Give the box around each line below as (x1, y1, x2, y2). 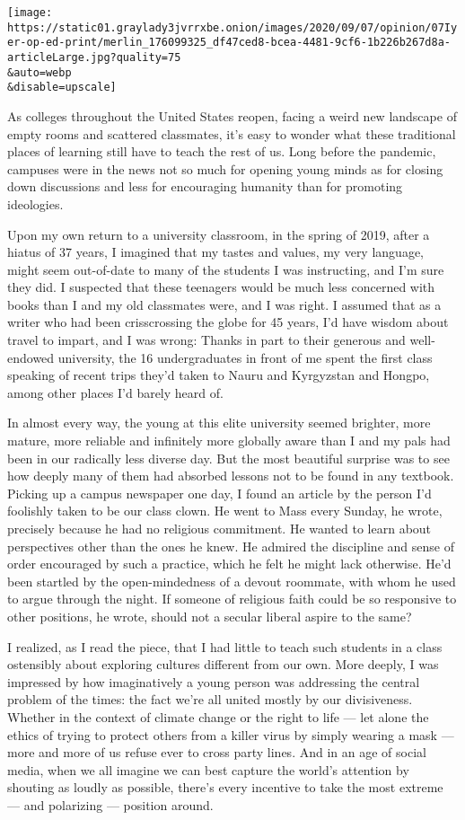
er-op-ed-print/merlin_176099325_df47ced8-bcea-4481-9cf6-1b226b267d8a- (7, 36, 451, 49)
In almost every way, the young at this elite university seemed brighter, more (7, 413, 431, 432)
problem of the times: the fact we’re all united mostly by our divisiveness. (7, 690, 413, 709)
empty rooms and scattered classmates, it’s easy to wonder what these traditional (7, 124, 456, 143)
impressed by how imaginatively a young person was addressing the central (7, 672, 420, 691)
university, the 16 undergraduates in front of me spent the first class (57, 348, 433, 366)
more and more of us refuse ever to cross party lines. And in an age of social (7, 743, 426, 762)
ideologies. (7, 194, 64, 213)
